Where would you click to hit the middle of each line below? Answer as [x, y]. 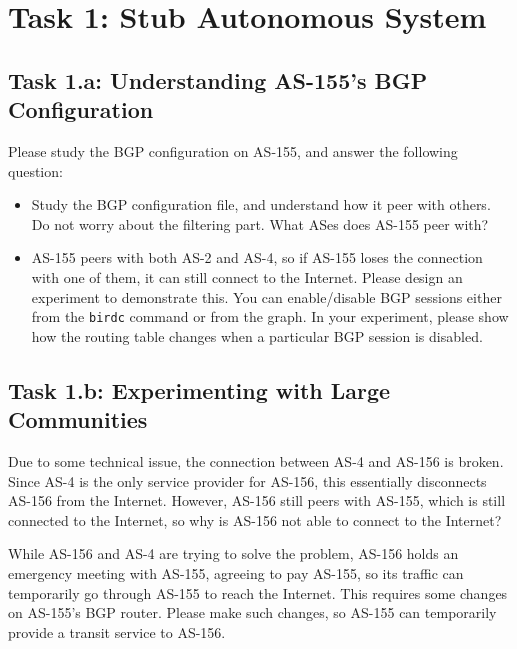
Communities [78, 419]
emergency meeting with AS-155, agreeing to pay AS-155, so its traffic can [236, 572]
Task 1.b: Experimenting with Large [199, 389]
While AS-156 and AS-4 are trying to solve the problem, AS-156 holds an [233, 553]
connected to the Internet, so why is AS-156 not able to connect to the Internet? [255, 519]
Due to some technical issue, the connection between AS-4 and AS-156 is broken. [256, 460]
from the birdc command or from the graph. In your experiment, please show [270, 316]
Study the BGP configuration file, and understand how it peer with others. [261, 204]
